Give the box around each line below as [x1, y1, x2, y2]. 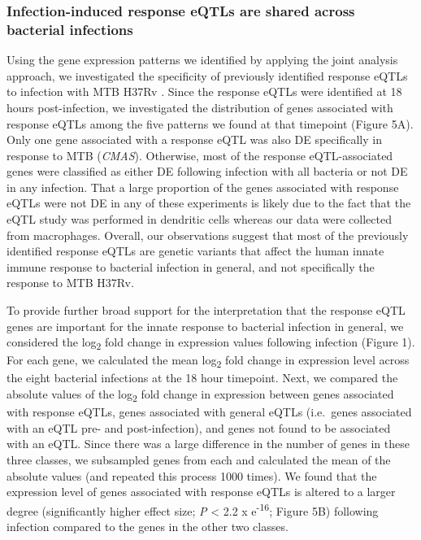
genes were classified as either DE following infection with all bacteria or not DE [7, 163, 408, 180]
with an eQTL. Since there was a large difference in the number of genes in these [7, 435, 410, 452]
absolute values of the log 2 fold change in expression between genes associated [7, 385, 394, 404]
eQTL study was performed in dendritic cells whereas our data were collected [7, 211, 392, 228]
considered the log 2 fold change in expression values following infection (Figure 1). [7, 333, 415, 353]
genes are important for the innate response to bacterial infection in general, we [7, 317, 404, 334]
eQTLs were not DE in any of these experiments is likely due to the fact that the [7, 194, 411, 211]
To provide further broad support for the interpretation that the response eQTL [7, 302, 406, 319]
